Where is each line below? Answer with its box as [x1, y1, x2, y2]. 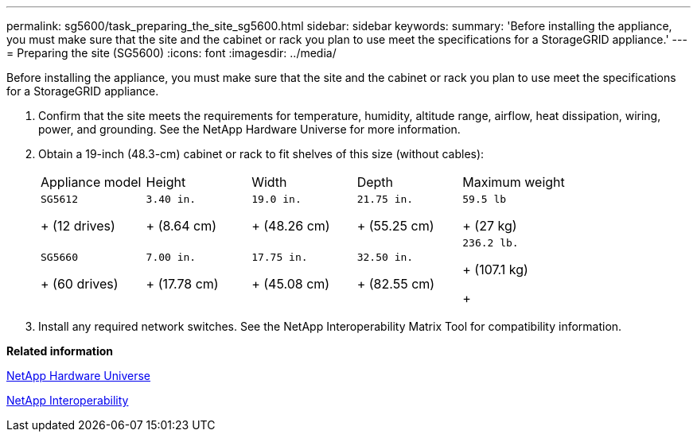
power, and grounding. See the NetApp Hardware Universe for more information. [38, 122, 461, 136]
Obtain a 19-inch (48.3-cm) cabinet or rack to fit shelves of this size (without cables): [38, 147, 485, 161]
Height [146, 174, 186, 190]
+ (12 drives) [41, 218, 115, 234]
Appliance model [41, 174, 142, 190]
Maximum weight [462, 174, 565, 190]
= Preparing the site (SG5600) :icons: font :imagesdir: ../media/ [6, 46, 337, 60]
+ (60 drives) [41, 276, 119, 292]
